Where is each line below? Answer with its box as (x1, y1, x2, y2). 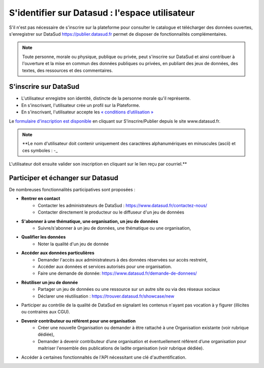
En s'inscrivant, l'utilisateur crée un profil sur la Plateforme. (21, 102, 140, 108)
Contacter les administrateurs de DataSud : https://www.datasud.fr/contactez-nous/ (38, 202, 207, 208)
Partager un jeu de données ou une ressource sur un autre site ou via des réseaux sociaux (38, 286, 220, 292)
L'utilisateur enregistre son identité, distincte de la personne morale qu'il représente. (21, 95, 191, 101)
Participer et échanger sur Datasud (9, 173, 118, 182)
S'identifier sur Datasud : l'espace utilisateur (9, 7, 195, 18)
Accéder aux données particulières (21, 250, 95, 256)
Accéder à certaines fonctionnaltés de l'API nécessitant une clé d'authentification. (21, 354, 187, 360)
